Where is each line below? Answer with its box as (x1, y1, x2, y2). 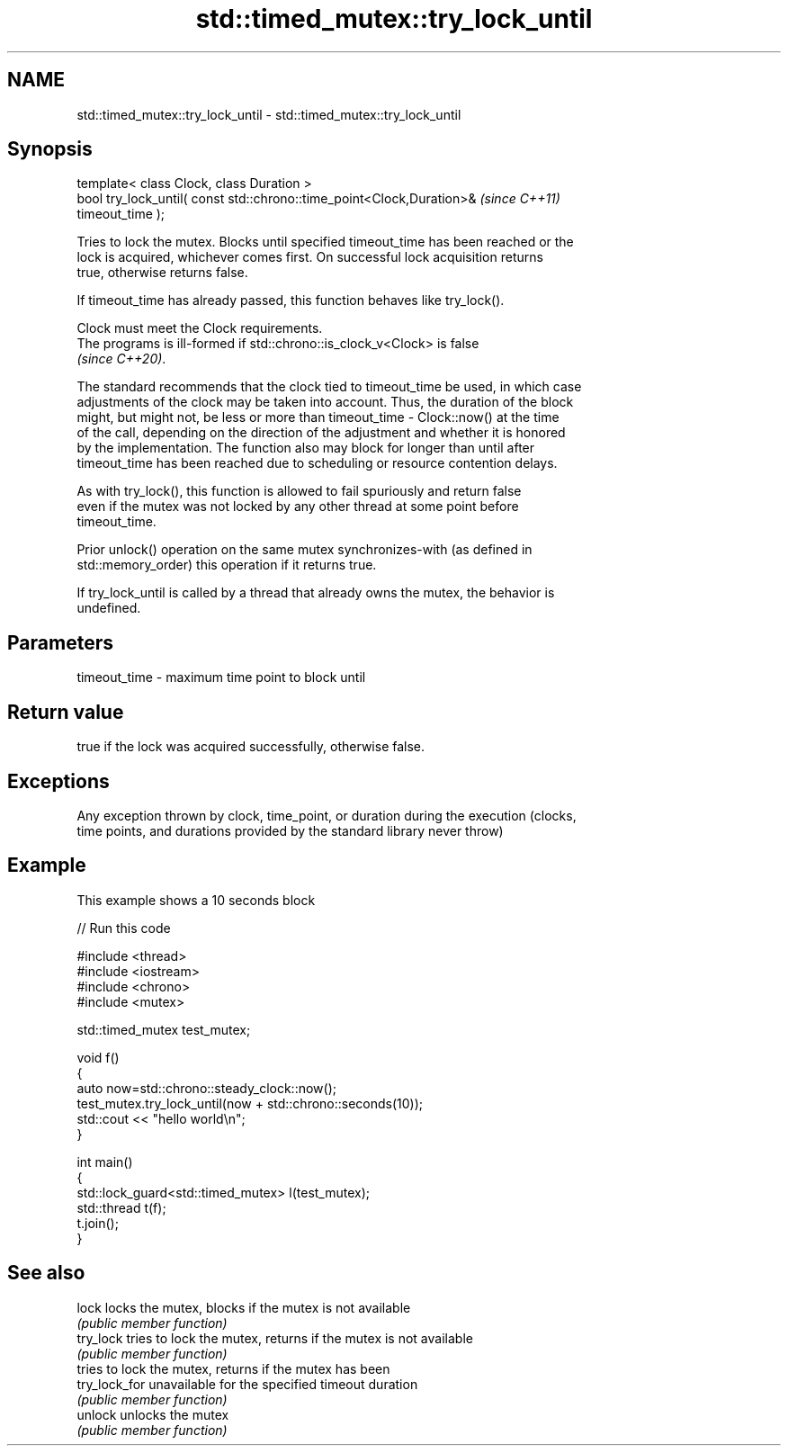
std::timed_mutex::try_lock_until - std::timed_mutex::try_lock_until (76, 106, 461, 122)
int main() (76, 1153, 133, 1170)
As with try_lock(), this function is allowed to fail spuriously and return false (76, 483, 522, 499)
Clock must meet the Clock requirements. (76, 320, 323, 336)
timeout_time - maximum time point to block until (76, 669, 366, 686)
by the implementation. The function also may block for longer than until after (76, 440, 535, 456)
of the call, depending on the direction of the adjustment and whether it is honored (76, 425, 566, 441)
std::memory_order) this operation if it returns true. (76, 557, 377, 573)
